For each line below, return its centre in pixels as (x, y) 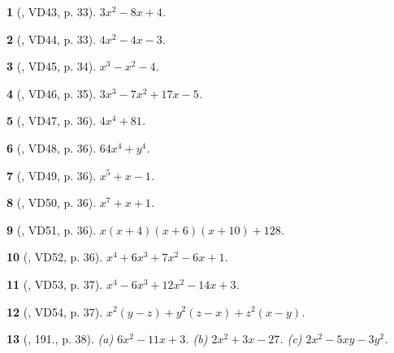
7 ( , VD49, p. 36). (52, 175)
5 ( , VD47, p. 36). (52, 121)
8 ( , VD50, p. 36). (52, 202)
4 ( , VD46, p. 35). (52, 93)
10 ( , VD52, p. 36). (55, 257)
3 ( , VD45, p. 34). (52, 66)
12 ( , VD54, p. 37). (55, 311)
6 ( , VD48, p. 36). (52, 147)
